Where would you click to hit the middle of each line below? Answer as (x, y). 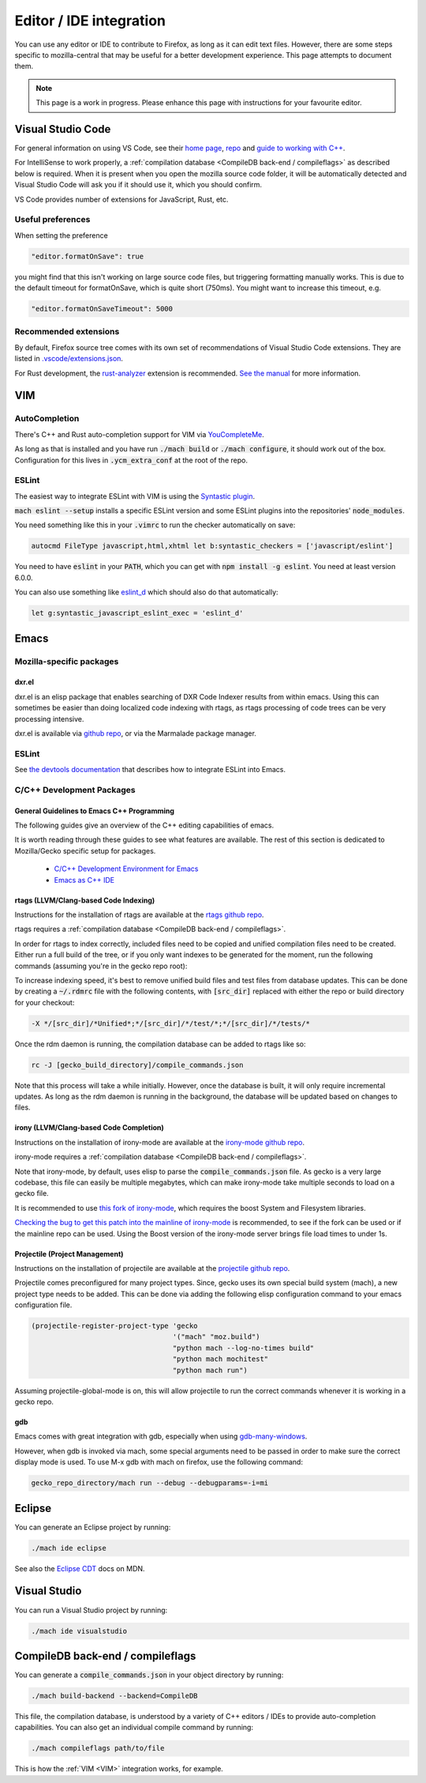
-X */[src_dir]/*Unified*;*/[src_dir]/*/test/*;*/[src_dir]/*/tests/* (171, 1023)
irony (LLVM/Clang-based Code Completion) (90, 1128)
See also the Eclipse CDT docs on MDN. (80, 1568)
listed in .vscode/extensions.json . (69, 359)
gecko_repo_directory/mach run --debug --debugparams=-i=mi (150, 1483)
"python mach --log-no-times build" (243, 1348)
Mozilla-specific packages (67, 662)
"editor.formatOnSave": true (88, 256)
